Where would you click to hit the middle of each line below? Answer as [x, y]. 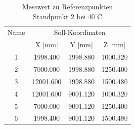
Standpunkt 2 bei [59, 16]
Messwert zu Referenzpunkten [67, 6]
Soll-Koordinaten [80, 32]
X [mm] [47, 45]
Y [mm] [81, 45]
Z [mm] [114, 45]
